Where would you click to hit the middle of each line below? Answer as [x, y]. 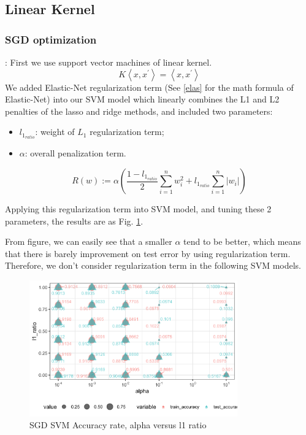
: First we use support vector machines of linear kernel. [109, 62]
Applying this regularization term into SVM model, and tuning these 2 [138, 209]
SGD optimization [51, 39]
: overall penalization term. [75, 153]
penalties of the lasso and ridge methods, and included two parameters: [139, 111]
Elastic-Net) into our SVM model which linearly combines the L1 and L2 [142, 99]
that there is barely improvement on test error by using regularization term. [148, 253]
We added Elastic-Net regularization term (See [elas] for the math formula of [149, 87]
